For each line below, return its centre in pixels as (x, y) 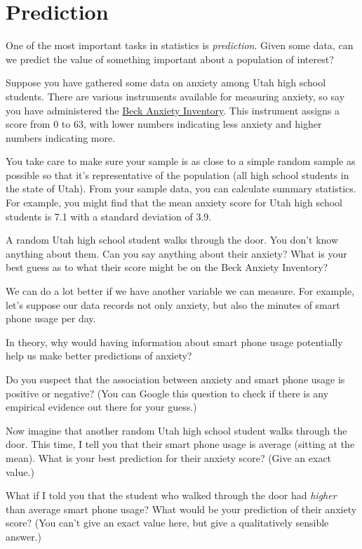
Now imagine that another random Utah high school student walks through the (176, 430)
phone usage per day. (51, 318)
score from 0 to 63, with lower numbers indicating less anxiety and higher (164, 124)
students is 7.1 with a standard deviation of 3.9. (109, 216)
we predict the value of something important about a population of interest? (170, 59)
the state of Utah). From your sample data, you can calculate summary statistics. (181, 188)
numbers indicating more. (61, 137)
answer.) (24, 536)
